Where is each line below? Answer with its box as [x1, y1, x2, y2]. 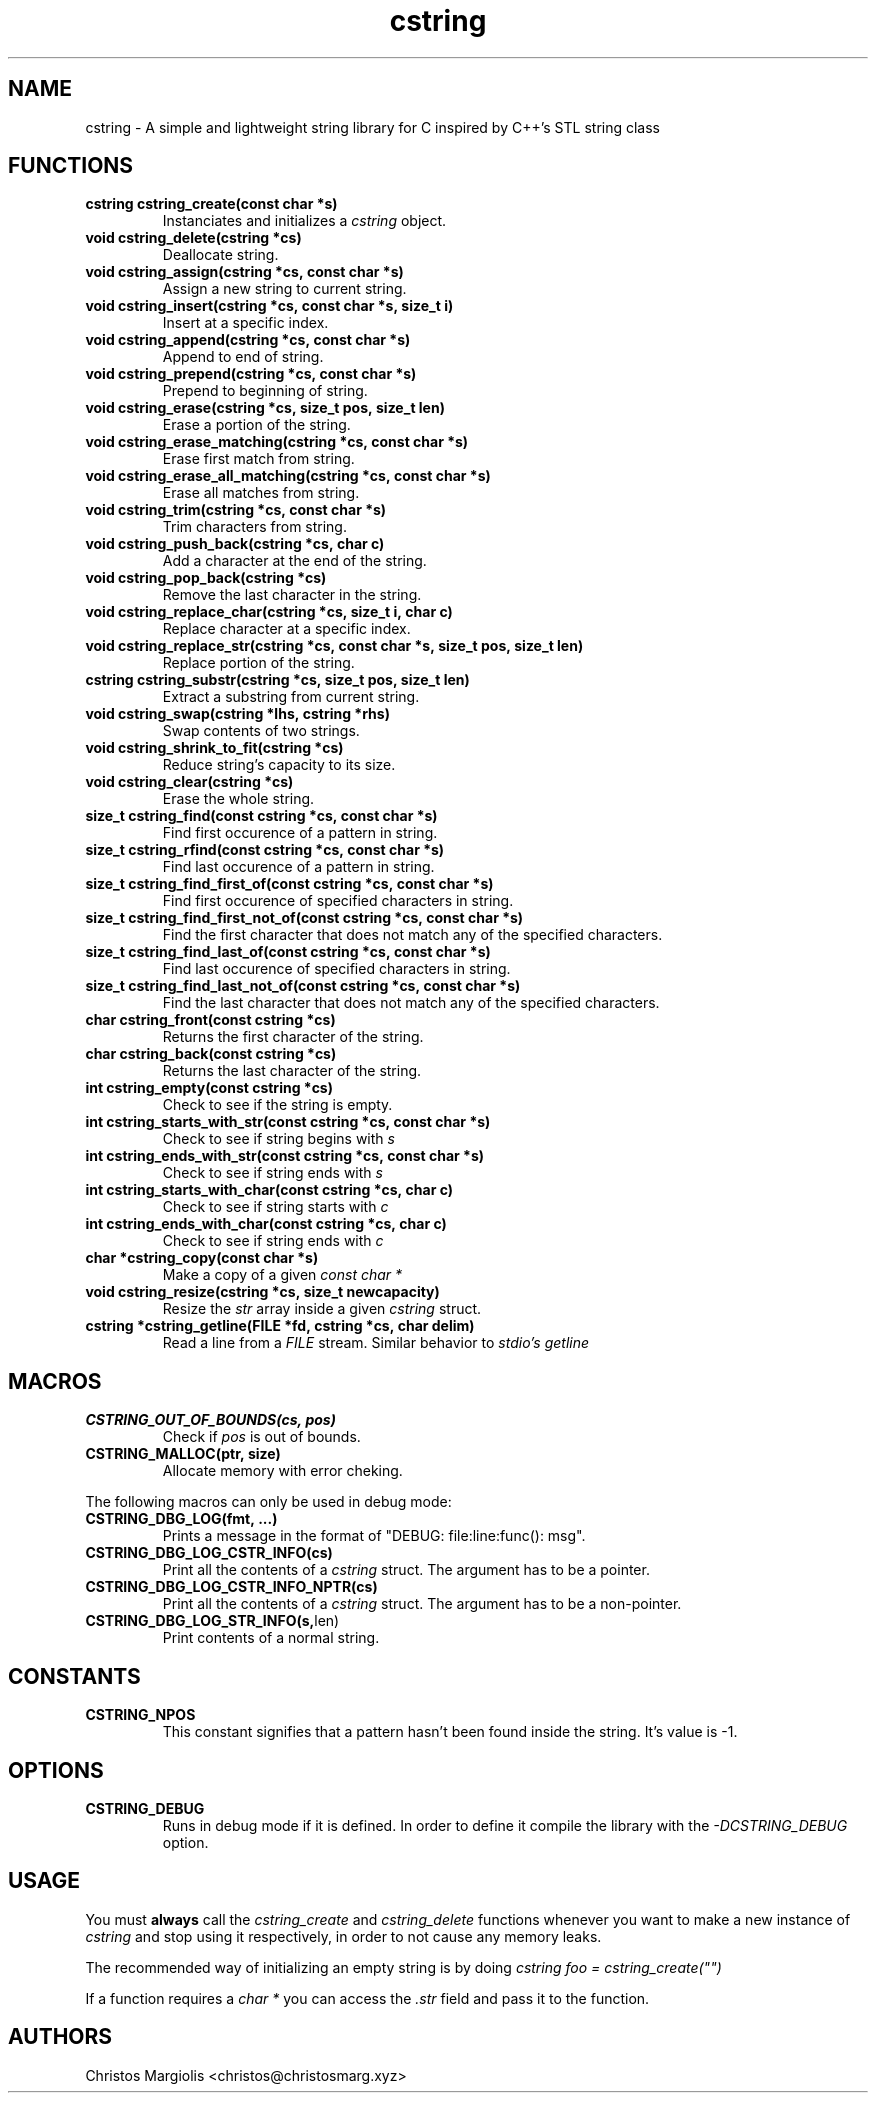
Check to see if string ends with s [162, 1164, 383, 1182]
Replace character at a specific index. [162, 620, 411, 638]
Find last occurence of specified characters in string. [162, 960, 511, 978]
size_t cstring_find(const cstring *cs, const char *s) [85, 807, 438, 825]
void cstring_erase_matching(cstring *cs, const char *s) [85, 433, 469, 451]
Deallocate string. [162, 246, 279, 264]
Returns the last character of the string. [162, 1062, 422, 1080]
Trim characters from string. [162, 518, 347, 536]
